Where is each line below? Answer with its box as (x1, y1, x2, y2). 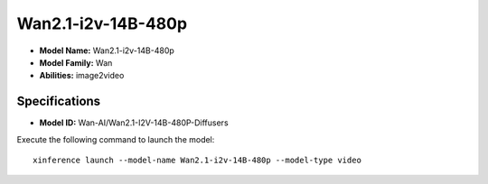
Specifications (16, 94, 101, 109)
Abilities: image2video (39, 70, 125, 81)
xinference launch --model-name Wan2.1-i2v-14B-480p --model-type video (33, 155, 361, 166)
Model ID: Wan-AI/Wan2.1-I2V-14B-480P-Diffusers (39, 117, 230, 128)
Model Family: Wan (39, 57, 113, 68)
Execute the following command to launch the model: (16, 133, 215, 144)
